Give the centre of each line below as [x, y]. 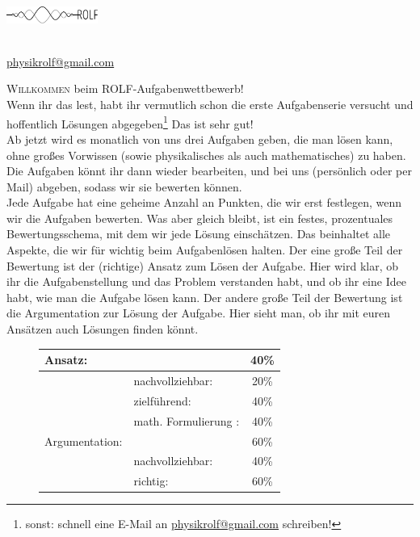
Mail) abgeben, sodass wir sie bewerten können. [124, 186]
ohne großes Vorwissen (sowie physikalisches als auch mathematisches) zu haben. [206, 155]
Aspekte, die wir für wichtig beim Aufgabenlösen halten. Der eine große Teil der [205, 250]
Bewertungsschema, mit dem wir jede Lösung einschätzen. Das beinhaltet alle [199, 234]
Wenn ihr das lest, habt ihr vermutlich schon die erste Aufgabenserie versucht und [210, 105]
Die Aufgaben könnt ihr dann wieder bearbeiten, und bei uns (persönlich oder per [209, 171]
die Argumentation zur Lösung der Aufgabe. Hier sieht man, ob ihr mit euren [199, 313]
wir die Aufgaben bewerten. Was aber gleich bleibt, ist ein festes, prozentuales [200, 218]
